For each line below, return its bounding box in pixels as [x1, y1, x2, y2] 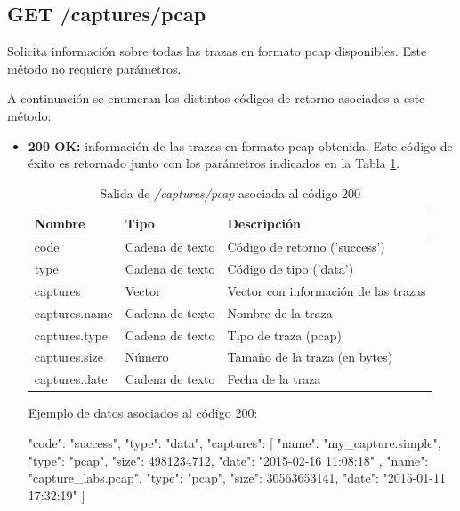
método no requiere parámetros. [7, 59, 182, 77]
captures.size [34, 347, 103, 366]
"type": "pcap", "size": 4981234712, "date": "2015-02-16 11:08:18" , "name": [28, 451, 429, 469]
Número [125, 347, 169, 366]
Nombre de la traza [227, 303, 333, 322]
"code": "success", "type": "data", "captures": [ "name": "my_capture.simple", [28, 433, 441, 451]
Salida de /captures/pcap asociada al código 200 [100, 183, 361, 202]
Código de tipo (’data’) [227, 259, 354, 278]
